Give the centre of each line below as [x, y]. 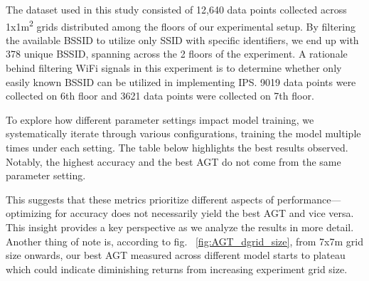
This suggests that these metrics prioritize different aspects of [140, 199]
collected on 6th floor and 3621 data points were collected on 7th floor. [160, 96]
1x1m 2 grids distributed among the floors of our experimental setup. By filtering [181, 25]
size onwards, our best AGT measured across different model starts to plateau [176, 255]
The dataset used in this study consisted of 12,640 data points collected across [176, 9]
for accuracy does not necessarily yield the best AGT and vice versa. [204, 213]
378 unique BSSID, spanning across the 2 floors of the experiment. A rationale [177, 54]
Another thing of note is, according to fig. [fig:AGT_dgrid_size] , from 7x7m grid [184, 241]
